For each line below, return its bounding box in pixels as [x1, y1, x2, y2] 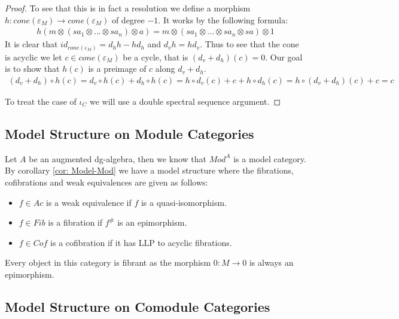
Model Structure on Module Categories [5, 124, 254, 142]
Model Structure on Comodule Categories [5, 297, 270, 315]
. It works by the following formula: [158, 13, 288, 26]
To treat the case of [5, 95, 77, 107]
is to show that [5, 62, 60, 75]
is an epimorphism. [117, 216, 187, 229]
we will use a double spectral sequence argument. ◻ [89, 95, 281, 107]
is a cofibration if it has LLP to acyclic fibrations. [50, 236, 232, 248]
